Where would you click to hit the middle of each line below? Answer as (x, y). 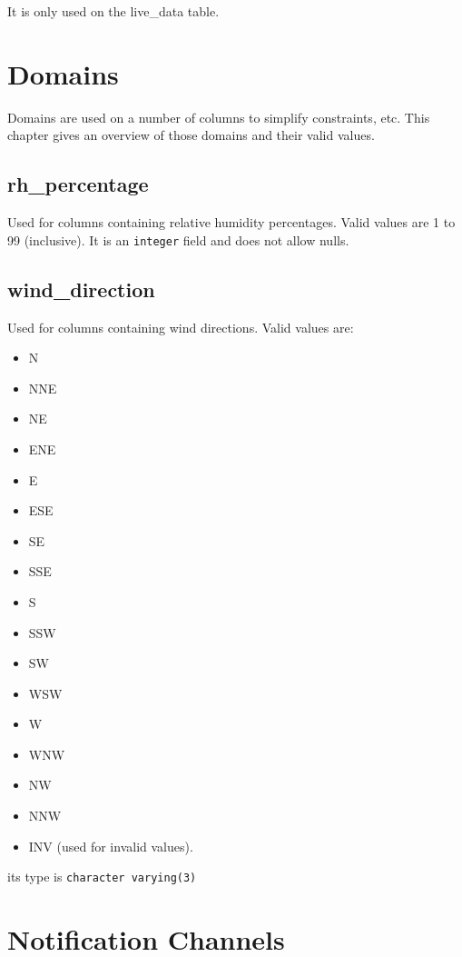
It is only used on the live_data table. (113, 11)
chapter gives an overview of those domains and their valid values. (191, 135)
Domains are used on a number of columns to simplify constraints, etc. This (219, 117)
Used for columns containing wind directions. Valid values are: (181, 327)
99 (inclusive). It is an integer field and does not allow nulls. (178, 239)
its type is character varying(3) (102, 877)
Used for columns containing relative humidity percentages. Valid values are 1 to (231, 222)
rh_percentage (78, 184)
